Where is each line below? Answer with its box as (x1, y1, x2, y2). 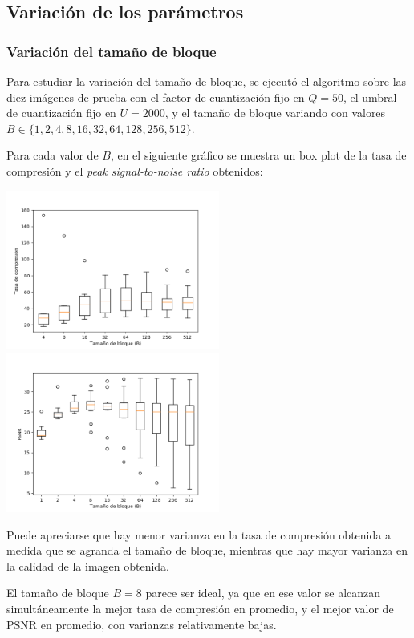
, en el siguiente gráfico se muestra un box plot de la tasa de (110, 147, 407, 164)
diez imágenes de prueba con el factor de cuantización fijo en (6, 88, 305, 105)
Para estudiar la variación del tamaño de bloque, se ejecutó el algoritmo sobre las (6, 73, 407, 89)
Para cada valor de (6, 147, 99, 164)
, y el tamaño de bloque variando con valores (164, 104, 386, 121)
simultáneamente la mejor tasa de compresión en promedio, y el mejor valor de (6, 600, 394, 616)
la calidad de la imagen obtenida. (6, 557, 170, 574)
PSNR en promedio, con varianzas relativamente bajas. (6, 616, 277, 632)
